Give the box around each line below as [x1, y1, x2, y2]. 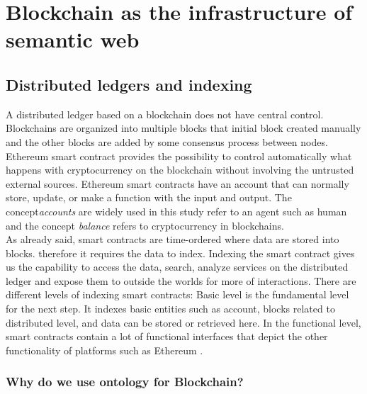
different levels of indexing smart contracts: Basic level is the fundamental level [6, 287, 349, 302]
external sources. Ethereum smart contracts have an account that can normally [6, 176, 349, 191]
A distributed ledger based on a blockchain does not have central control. [6, 106, 324, 121]
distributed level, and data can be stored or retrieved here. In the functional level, [6, 315, 361, 330]
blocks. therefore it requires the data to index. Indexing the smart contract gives [6, 245, 355, 260]
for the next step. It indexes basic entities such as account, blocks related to [6, 301, 335, 316]
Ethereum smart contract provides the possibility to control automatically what [6, 148, 352, 163]
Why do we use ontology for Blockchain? [6, 373, 244, 390]
